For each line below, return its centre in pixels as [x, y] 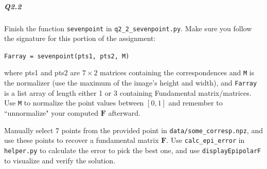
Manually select [29, 130]
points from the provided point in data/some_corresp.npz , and [162, 130]
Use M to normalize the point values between [74, 103]
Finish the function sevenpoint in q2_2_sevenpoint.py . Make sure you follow [128, 28]
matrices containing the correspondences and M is [177, 72]
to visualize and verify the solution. [60, 160]
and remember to [195, 103]
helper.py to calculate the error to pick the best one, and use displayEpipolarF [133, 150]
